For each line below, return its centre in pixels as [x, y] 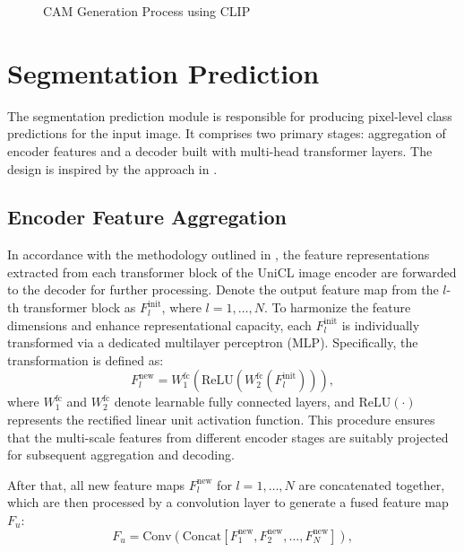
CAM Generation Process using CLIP [147, 11]
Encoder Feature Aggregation [147, 217]
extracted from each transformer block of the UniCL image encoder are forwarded [232, 272]
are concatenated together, [372, 484]
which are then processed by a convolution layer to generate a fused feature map [228, 502]
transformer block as [79, 307]
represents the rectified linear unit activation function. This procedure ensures [221, 420]
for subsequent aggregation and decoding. [121, 455]
